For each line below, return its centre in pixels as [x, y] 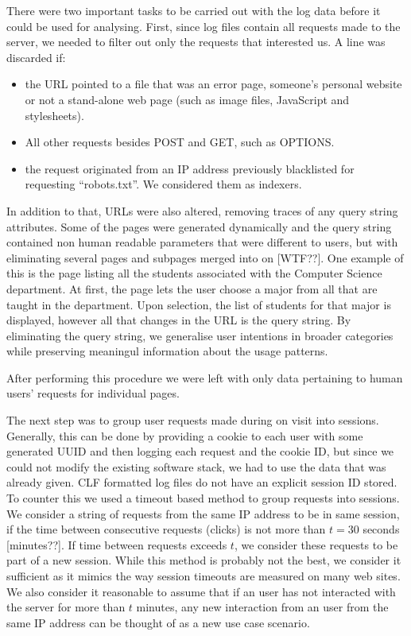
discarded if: [36, 57]
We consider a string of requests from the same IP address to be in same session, [203, 513]
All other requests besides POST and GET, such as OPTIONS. [180, 142]
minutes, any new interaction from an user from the [262, 607]
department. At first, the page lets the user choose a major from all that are [192, 288]
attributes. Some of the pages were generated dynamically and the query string [199, 226]
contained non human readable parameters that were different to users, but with [202, 242]
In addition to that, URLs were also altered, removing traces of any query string [202, 210]
